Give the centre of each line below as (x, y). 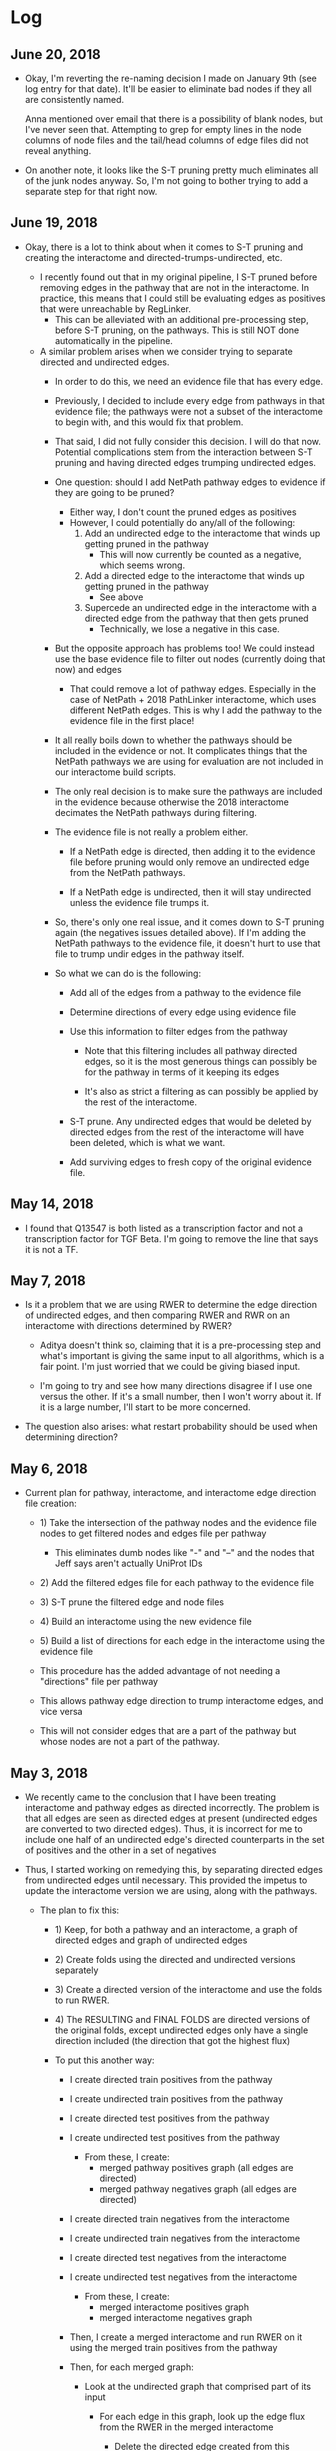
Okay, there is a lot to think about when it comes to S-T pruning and (164, 247)
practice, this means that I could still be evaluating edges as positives (182, 298)
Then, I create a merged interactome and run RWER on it (186, 2337)
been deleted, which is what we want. (147, 1142)
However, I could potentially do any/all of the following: (182, 522)
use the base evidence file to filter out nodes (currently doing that (190, 658)
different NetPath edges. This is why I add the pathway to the (196, 710)
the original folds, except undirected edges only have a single (181, 2030)
